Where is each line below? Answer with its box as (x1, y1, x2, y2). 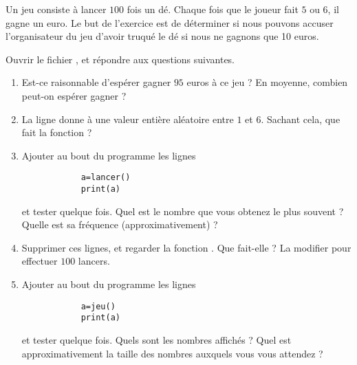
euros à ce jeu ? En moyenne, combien (186, 75, 348, 89)
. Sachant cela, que (261, 111, 340, 126)
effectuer (21, 254, 58, 268)
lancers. (78, 254, 110, 268)
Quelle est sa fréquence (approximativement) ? (21, 217, 218, 232)
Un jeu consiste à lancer (6, 2, 107, 16)
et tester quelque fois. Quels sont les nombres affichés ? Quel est (21, 332, 292, 346)
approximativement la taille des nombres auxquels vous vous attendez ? (21, 346, 323, 360)
